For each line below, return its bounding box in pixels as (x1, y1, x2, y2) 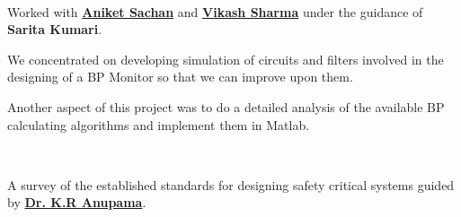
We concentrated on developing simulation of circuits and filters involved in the (7, 49, 444, 68)
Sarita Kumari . (7, 20, 102, 39)
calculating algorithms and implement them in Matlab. (7, 115, 310, 134)
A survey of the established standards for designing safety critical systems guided (7, 175, 455, 194)
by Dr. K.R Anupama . (7, 193, 146, 212)
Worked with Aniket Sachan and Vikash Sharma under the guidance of (7, 2, 423, 21)
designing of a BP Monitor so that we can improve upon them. (7, 67, 353, 86)
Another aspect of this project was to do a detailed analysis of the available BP (7, 97, 445, 116)
